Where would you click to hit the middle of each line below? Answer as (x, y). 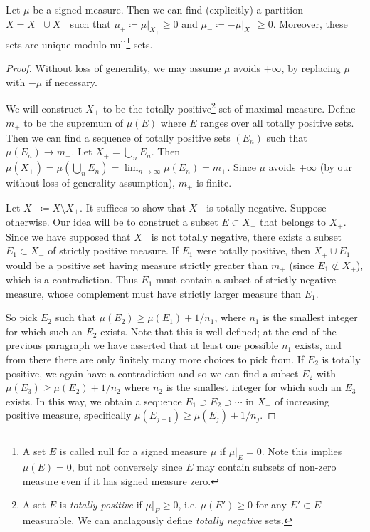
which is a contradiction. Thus (72, 280)
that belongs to (293, 222)
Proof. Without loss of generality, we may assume (113, 68)
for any (271, 505)
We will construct (44, 108)
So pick (22, 317)
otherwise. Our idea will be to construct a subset (112, 222)
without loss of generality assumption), (90, 183)
